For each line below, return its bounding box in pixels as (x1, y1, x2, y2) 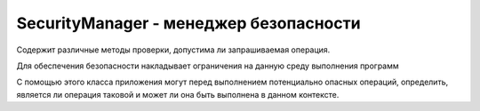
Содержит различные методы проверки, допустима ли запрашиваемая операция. (16, 44, 331, 55)
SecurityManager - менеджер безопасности (16, 13, 361, 33)
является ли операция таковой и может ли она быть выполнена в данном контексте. (16, 89, 340, 99)
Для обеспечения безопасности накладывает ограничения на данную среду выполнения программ (16, 60, 399, 71)
